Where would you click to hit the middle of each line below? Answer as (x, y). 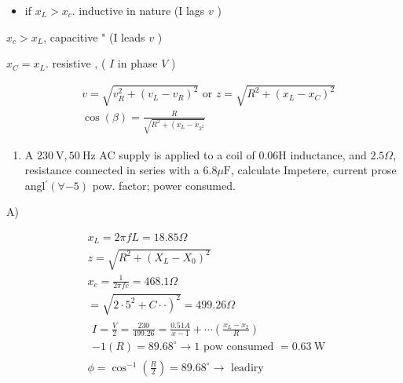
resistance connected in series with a (112, 170)
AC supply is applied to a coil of (177, 154)
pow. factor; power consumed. (164, 185)
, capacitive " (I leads (94, 36)
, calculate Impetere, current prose (314, 170)
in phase (137, 63)
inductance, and (328, 154)
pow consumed (238, 347)
